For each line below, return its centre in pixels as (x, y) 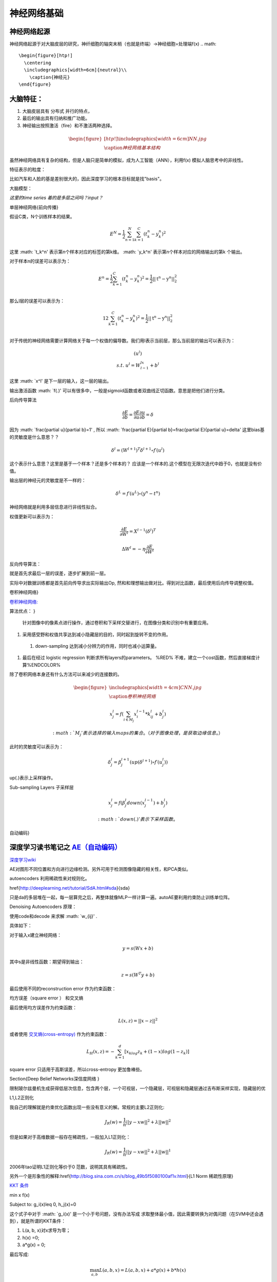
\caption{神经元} (50, 77)
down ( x (136, 803)
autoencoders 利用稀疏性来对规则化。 (50, 878)
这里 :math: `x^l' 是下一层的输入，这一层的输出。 (61, 381)
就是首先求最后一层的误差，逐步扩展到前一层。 (59, 573)
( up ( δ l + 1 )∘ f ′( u (146, 762)
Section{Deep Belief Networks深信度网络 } (54, 1079)
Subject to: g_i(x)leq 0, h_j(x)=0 (43, 1205)
